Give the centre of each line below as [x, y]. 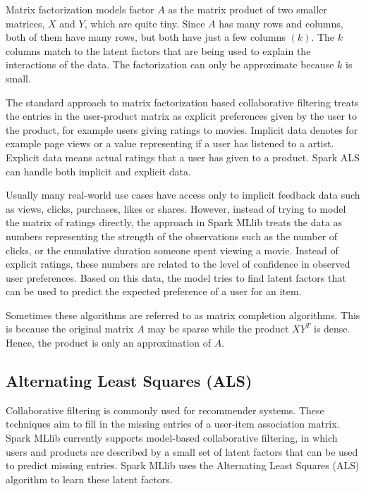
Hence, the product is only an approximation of [109, 343]
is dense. [332, 329]
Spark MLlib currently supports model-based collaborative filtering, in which [172, 438]
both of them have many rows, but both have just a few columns [146, 37]
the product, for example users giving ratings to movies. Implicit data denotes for [182, 129]
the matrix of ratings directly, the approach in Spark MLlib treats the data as [174, 222]
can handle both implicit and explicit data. [98, 171]
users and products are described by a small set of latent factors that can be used [182, 451]
